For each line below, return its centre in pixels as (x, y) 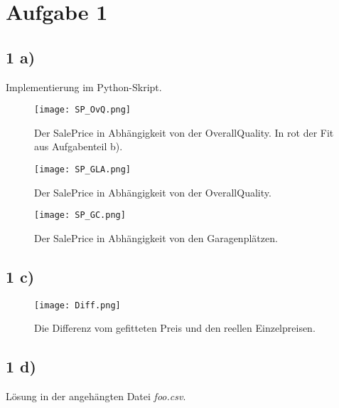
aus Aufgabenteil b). (79, 146)
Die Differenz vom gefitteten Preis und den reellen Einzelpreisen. (175, 328)
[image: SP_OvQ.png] (83, 110)
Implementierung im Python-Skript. (84, 87)
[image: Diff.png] (77, 305)
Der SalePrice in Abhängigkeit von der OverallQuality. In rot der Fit (184, 132)
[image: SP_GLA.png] (83, 170)
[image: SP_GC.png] (80, 215)
